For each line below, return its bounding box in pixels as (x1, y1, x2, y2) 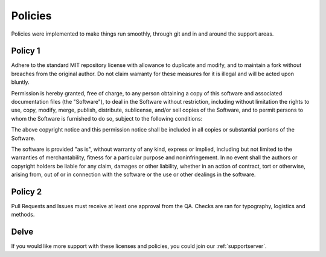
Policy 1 (11, 46, 40, 56)
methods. (11, 211, 35, 218)
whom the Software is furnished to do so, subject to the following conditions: (11, 115, 203, 122)
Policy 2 (11, 186, 42, 197)
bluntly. (11, 78, 30, 86)
